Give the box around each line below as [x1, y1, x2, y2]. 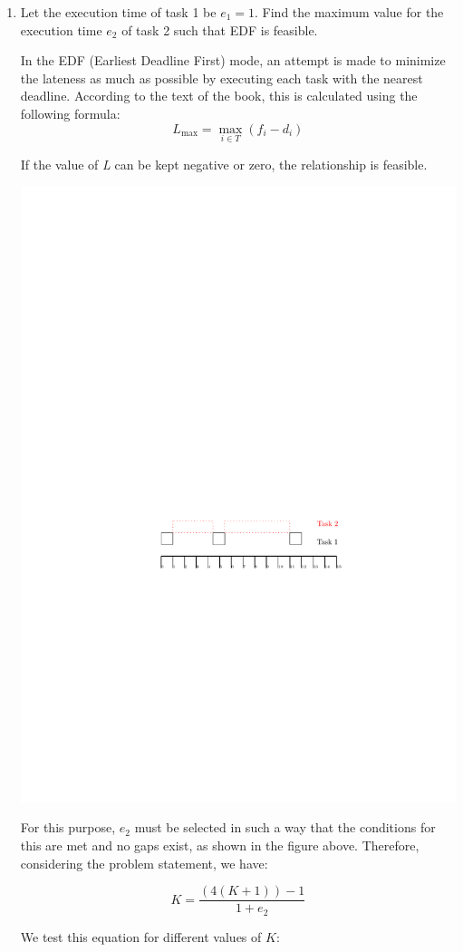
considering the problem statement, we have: [20, 853, 268, 872]
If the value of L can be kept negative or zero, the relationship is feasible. [20, 154, 428, 173]
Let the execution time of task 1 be [20, 3, 217, 21]
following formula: [20, 103, 121, 122]
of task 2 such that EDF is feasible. [121, 20, 318, 39]
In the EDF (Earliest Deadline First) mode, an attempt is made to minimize [20, 51, 446, 70]
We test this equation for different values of [20, 927, 262, 946]
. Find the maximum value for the [255, 3, 444, 21]
